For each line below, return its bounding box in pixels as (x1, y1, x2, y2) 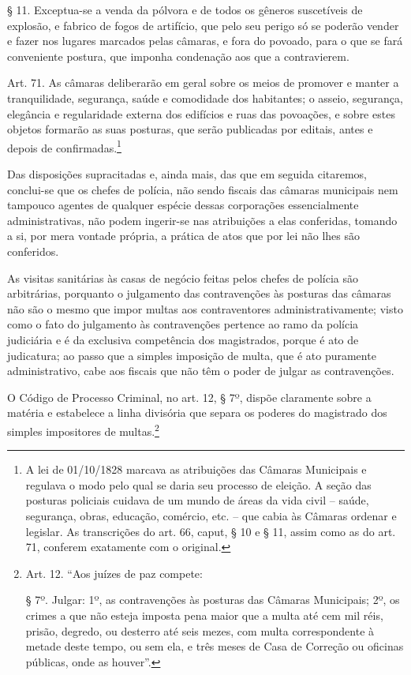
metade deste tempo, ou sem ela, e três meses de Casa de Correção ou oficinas (25, 638, 404, 654)
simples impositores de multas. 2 (7, 420, 159, 439)
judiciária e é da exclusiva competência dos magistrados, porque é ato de (7, 331, 359, 347)
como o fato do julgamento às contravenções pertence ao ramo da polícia (7, 316, 359, 332)
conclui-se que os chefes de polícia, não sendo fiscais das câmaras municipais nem (7, 181, 398, 197)
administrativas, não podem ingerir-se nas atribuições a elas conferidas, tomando (7, 212, 398, 228)
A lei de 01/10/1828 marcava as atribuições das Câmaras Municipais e (25, 461, 367, 478)
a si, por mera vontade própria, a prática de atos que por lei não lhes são (7, 227, 360, 244)
